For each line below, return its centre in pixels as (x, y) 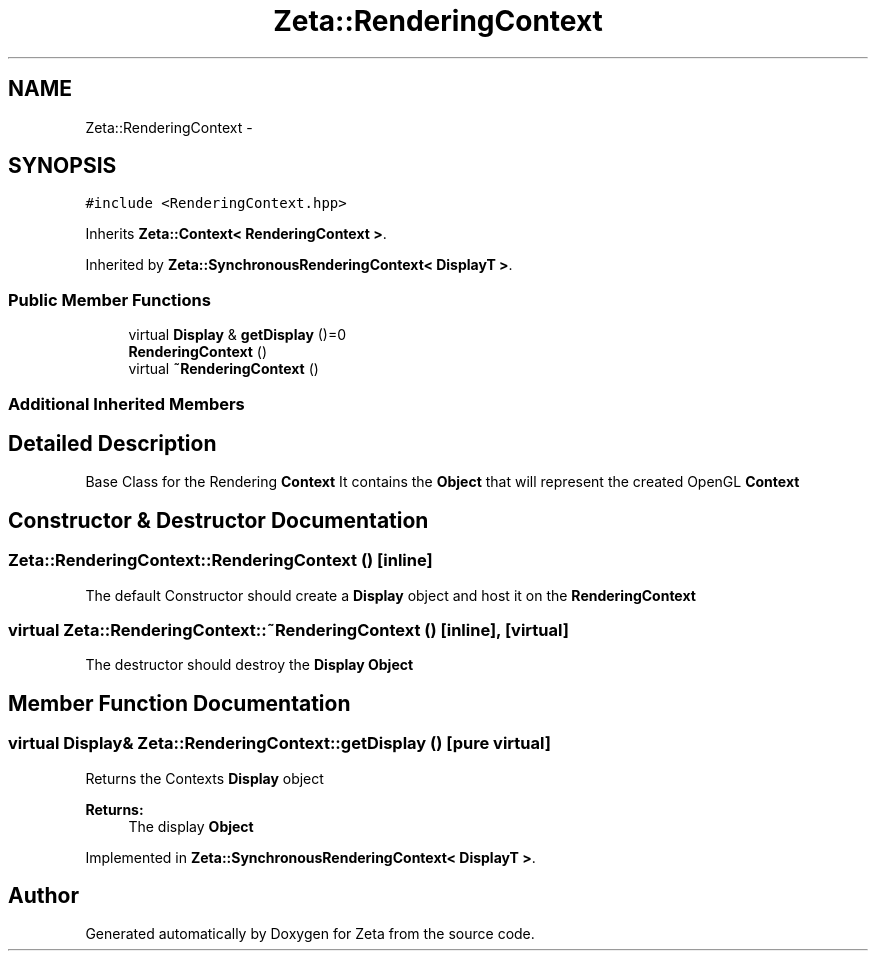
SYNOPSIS (62, 166)
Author (43, 896)
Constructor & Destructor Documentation (218, 520)
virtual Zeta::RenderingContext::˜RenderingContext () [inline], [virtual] (288, 630)
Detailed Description (112, 443)
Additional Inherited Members (126, 403)
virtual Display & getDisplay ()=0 (237, 335)
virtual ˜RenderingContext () (223, 369)
